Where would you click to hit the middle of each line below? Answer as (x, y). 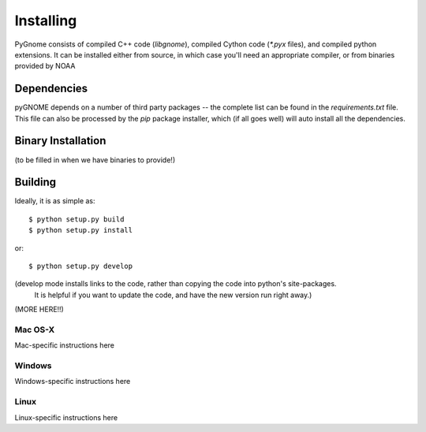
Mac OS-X (35, 330)
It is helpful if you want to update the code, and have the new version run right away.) (173, 295)
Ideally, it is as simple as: (55, 201)
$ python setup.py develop (81, 266)
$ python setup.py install (81, 230)
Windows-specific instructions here (73, 382)
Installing (46, 20)
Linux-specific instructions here (66, 417)
